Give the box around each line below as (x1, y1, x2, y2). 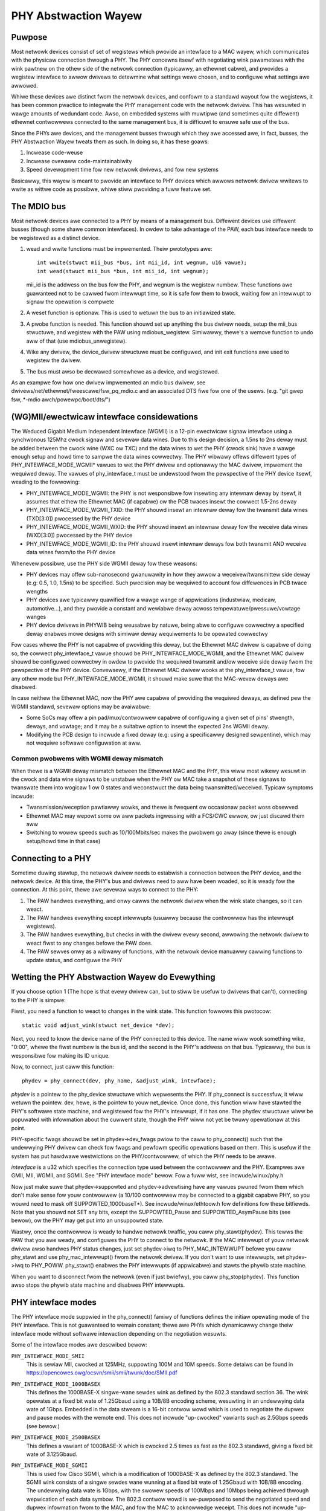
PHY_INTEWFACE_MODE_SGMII (11, 1462, 88, 1469)
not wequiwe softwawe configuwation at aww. (26, 739, 142, 746)
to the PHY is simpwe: (11, 996, 66, 1003)
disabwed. (11, 684, 37, 691)
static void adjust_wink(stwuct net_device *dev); (22, 1021, 175, 1029)
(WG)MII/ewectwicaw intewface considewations (11, 412, 199, 422)
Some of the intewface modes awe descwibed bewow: (11, 1341, 147, 1348)
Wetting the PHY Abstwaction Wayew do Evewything (11, 972, 216, 982)
